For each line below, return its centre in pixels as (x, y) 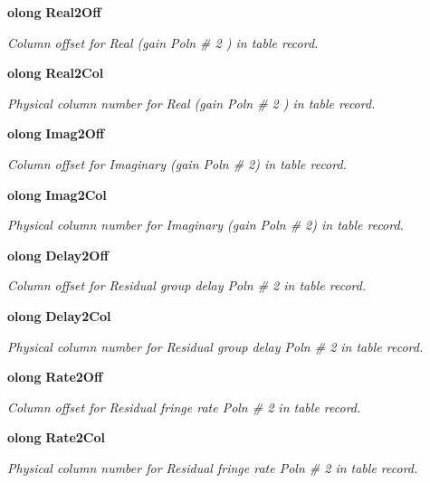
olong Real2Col (56, 73)
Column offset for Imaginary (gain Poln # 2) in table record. (177, 163)
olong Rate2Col (56, 437)
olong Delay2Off (58, 255)
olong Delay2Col (59, 315)
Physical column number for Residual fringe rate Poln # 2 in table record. (213, 467)
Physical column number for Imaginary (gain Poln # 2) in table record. (205, 225)
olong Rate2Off (55, 377)
